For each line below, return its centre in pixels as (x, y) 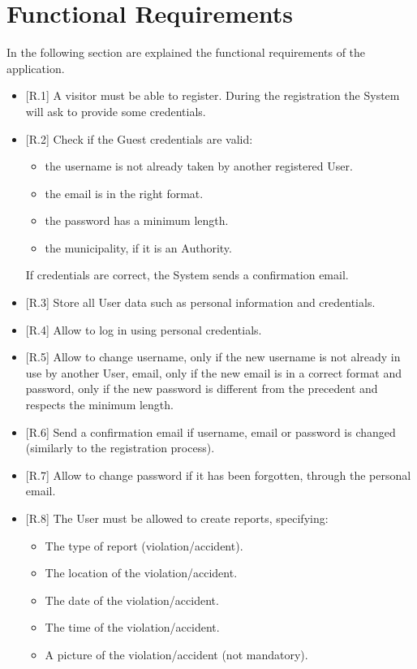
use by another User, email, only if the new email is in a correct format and (213, 372)
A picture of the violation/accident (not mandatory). (176, 654)
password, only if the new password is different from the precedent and (202, 388)
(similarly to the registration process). (120, 448)
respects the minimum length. (99, 405)
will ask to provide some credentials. (116, 111)
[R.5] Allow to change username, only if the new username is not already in (213, 357)
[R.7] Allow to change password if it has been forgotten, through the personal (218, 475)
